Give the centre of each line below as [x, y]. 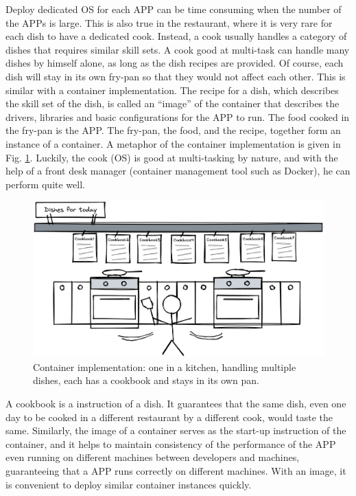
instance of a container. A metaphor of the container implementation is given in [173, 143]
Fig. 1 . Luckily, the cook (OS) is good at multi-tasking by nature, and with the [172, 157]
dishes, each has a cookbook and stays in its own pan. [146, 380]
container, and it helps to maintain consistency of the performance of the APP [171, 443]
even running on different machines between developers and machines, [153, 457]
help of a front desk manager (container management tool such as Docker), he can [178, 171]
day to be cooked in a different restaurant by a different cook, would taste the [169, 417]
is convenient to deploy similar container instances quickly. [129, 484]
